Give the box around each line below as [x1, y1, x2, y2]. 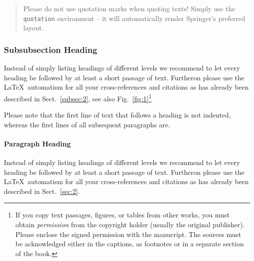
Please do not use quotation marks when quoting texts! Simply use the [23, 3, 235, 13]
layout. [23, 23, 44, 33]
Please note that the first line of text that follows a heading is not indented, [4, 110, 231, 120]
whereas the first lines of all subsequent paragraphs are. [4, 119, 170, 129]
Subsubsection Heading [4, 43, 97, 55]
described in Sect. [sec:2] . [4, 186, 80, 196]
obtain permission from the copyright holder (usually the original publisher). [15, 219, 245, 230]
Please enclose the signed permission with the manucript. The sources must [15, 229, 241, 239]
